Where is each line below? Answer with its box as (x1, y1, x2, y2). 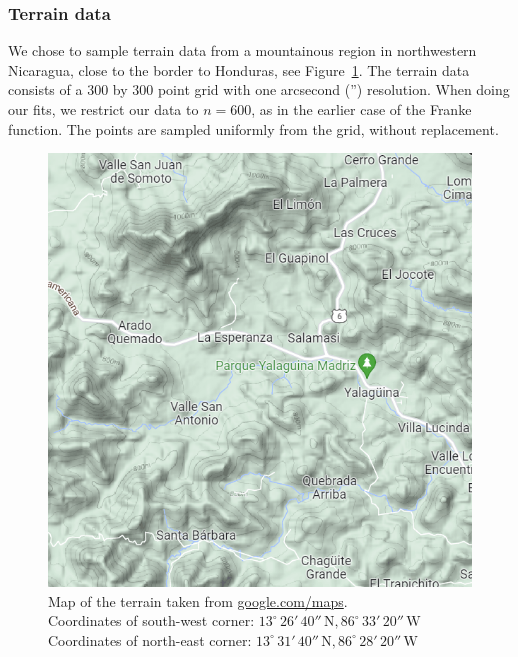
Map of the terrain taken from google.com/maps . (48, 590, 348, 611)
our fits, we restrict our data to (8, 99, 199, 119)
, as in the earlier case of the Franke (251, 99, 472, 119)
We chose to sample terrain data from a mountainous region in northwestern (8, 40, 477, 61)
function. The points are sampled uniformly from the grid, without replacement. (8, 118, 499, 139)
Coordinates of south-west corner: (48, 610, 255, 631)
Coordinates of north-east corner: (48, 629, 252, 650)
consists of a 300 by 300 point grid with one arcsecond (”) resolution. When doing (8, 79, 510, 100)
